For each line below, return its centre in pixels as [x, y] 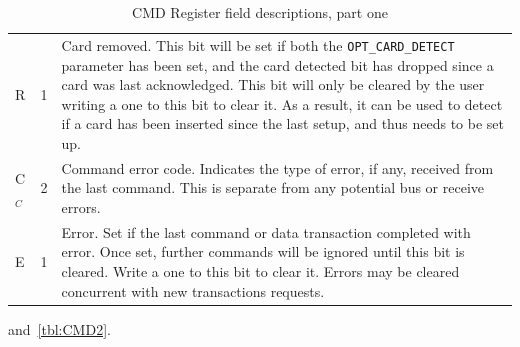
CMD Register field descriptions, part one [260, 12]
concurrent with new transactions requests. [193, 290]
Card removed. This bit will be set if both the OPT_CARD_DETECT [258, 44]
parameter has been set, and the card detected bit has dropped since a [277, 64]
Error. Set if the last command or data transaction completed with [266, 231]
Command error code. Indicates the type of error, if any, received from [277, 167]
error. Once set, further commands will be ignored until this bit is [263, 251]
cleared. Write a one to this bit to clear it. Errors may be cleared [260, 270]
